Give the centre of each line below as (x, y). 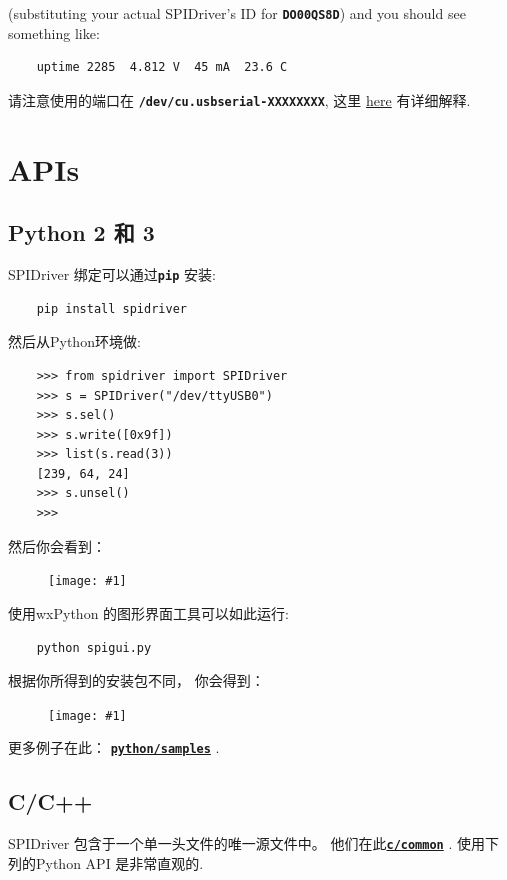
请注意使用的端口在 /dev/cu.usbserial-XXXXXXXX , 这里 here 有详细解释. (239, 99)
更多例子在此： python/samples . (114, 747)
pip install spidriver (111, 308)
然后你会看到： (57, 545)
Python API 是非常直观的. (119, 862)
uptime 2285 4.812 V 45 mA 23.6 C (162, 67)
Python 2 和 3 (81, 232)
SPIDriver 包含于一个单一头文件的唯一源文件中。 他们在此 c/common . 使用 (246, 843)
